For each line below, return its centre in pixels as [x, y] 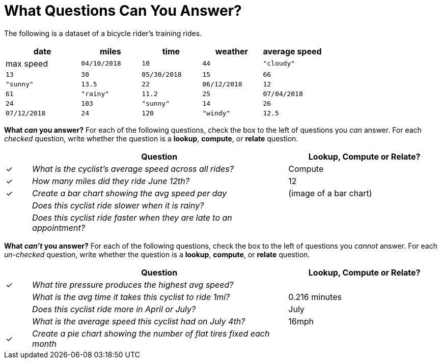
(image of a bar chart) [330, 193]
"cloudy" [279, 64]
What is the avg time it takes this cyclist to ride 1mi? [131, 297]
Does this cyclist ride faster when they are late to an [132, 217]
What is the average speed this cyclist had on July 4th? [139, 321]
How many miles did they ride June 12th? [111, 181]
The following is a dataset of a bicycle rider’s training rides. [103, 33]
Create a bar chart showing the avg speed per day [130, 193]
